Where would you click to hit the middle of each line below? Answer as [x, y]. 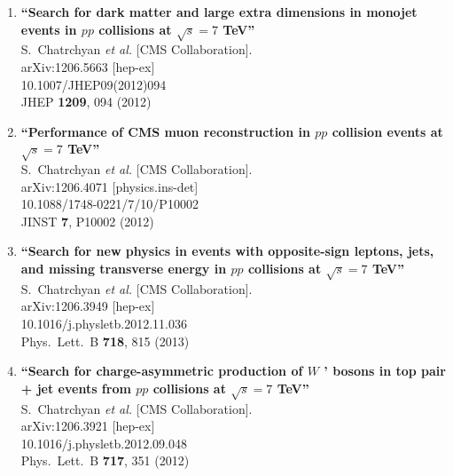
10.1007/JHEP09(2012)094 [94, 84]
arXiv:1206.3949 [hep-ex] [88, 306]
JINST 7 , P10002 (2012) [87, 221]
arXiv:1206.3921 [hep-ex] [88, 426]
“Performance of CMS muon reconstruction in [165, 131]
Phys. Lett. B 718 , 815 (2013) [105, 341]
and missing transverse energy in [124, 269]
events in [49, 29]
